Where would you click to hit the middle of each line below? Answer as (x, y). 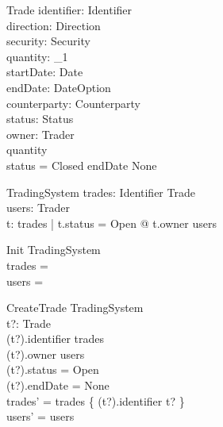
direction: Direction (54, 25)
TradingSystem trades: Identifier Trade (101, 192)
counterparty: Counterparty (73, 103)
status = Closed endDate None (82, 165)
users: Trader (38, 208)
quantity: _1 (37, 56)
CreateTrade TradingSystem (75, 308)
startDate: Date (45, 72)
